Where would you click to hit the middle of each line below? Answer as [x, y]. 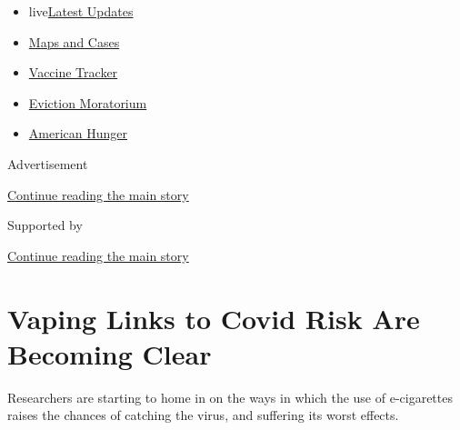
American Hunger [78, 133]
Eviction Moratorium [88, 102]
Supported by [45, 225]
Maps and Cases [74, 41]
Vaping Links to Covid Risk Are [214, 318]
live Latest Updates [81, 11]
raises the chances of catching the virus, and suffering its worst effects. [203, 415]
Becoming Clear [110, 353]
